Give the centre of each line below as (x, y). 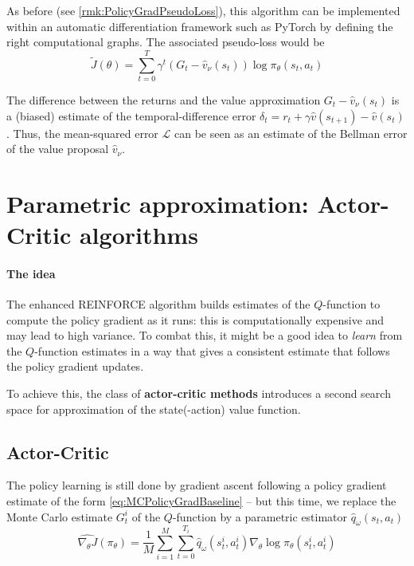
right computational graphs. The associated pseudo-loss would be (166, 42)
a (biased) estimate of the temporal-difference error (131, 115)
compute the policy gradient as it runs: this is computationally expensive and (195, 319)
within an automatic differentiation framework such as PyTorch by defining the (200, 26)
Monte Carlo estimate (60, 516)
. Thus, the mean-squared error (82, 133)
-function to (352, 304)
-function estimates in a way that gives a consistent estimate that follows (212, 350)
